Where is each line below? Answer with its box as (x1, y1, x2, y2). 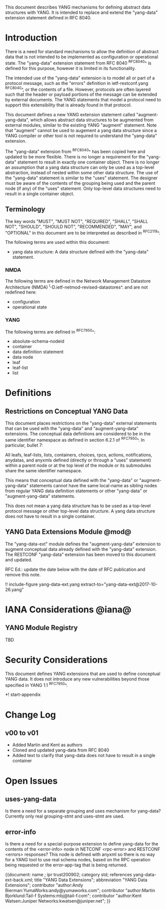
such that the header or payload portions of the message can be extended (5, 91, 158, 97)
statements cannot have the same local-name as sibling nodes (29, 482, 157, 488)
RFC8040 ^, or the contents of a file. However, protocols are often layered (5, 85, 151, 92)
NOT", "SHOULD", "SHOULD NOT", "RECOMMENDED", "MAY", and (5, 224, 142, 229)
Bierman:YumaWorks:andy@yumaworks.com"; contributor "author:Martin (5, 888, 155, 894)
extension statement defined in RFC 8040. (5, 15, 92, 20)
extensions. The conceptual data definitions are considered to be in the (5, 431, 151, 437)
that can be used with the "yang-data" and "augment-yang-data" (5, 426, 139, 432)
